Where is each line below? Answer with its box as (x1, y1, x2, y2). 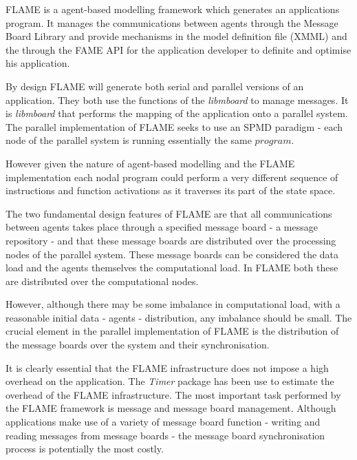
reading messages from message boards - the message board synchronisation (6, 428, 325, 442)
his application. (6, 56, 70, 70)
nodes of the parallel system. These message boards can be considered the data (6, 247, 339, 261)
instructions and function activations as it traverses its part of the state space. (6, 183, 336, 198)
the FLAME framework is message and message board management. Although (6, 401, 336, 415)
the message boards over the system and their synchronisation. (6, 337, 270, 352)
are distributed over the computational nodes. (6, 273, 199, 288)
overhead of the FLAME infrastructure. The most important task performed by (6, 387, 341, 401)
